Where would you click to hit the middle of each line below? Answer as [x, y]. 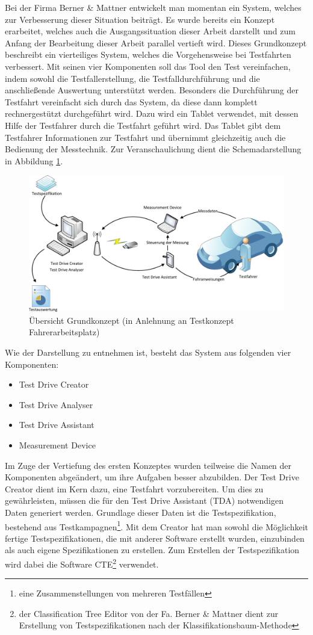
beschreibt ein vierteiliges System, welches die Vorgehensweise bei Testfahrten [148, 54]
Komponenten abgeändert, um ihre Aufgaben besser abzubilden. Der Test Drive [152, 477]
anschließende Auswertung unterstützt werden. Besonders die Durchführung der [152, 90]
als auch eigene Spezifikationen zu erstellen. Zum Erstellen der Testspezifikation [152, 550]
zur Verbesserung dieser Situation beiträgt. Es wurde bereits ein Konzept [140, 19]
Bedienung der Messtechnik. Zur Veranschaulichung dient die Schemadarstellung [153, 149]
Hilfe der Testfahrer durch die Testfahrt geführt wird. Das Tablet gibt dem [143, 125]
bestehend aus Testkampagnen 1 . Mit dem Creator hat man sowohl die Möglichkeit [156, 525]
